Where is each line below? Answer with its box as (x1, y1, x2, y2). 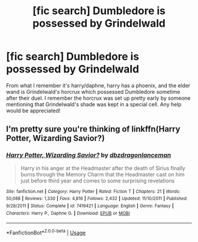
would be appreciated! (6, 107, 61, 114)
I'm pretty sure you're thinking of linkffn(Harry (6, 124, 181, 134)
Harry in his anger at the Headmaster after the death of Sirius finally (20, 164, 186, 172)
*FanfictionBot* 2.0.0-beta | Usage (6, 228, 86, 236)
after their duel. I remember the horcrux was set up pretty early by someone (6, 94, 191, 102)
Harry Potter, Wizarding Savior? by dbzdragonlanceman (6, 151, 171, 159)
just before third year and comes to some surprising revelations (20, 177, 175, 184)
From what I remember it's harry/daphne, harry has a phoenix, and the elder (6, 81, 190, 89)
